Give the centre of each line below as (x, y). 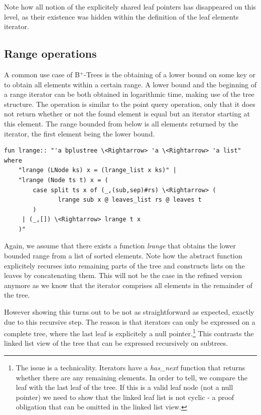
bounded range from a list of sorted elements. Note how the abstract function (123, 256)
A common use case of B (42, 74)
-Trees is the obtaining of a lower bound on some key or (170, 74)
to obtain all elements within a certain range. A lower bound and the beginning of (130, 84)
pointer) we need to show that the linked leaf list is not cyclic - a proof (125, 397)
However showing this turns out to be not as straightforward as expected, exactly (129, 312)
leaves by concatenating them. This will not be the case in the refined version (123, 275)
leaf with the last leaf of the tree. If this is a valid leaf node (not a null (124, 387)
